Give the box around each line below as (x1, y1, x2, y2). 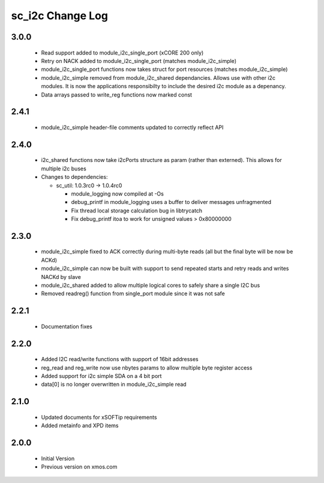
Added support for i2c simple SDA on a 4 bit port (41, 373, 162, 380)
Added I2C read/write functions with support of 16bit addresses (41, 356, 199, 363)
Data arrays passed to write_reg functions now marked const (41, 91, 192, 98)
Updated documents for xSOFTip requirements (41, 413, 157, 421)
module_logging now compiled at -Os (71, 190, 164, 197)
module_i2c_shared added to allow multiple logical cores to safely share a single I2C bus (41, 282, 260, 289)
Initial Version (41, 455, 75, 462)
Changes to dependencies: (41, 173, 108, 181)
